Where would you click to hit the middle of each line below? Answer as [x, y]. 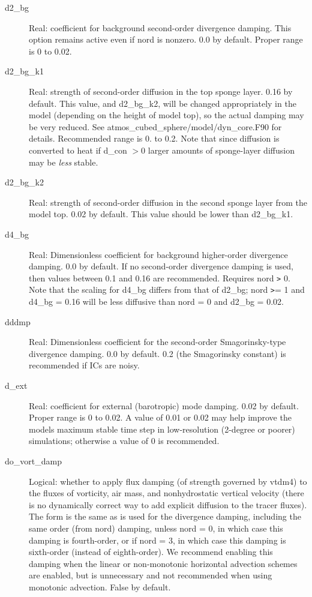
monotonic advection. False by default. [100, 586]
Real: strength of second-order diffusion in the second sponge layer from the [168, 202]
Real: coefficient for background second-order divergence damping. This [160, 27]
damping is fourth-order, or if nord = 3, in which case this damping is [157, 540]
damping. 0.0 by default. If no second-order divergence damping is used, [161, 266]
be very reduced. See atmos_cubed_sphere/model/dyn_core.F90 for [155, 126]
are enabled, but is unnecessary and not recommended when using [151, 575]
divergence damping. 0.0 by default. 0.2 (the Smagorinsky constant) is [157, 353]
